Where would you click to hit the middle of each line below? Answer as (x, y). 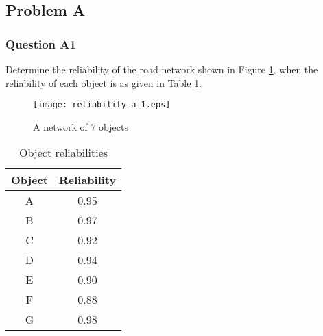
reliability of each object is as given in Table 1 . (104, 82)
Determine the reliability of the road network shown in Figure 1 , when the (162, 69)
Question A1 (41, 43)
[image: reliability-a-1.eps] (102, 105)
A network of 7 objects (81, 126)
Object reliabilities (64, 153)
